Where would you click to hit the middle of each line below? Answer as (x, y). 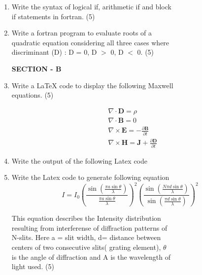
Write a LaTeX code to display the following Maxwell (92, 85)
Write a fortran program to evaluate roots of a (82, 33)
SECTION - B (36, 68)
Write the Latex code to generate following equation (90, 177)
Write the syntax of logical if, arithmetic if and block (91, 6)
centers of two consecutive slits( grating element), (86, 247)
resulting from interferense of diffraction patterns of (89, 227)
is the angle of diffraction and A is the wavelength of (91, 257)
